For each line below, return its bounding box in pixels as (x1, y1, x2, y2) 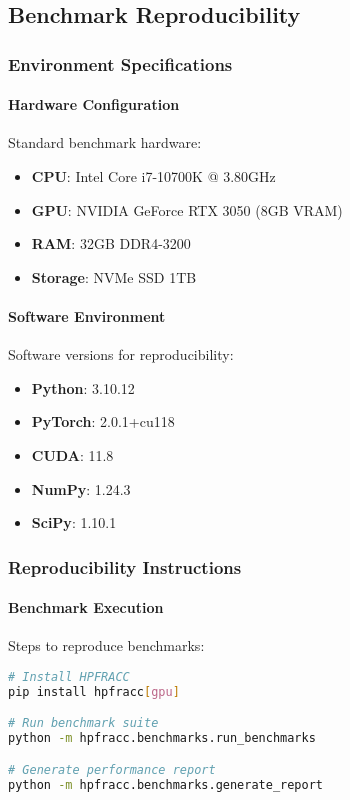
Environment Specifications (8, 51, 233, 76)
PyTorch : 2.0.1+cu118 (31, 411, 175, 432)
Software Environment (8, 305, 166, 326)
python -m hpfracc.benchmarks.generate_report (8, 777, 324, 792)
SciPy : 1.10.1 (31, 512, 117, 533)
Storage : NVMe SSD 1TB (31, 266, 197, 287)
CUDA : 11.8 (31, 444, 114, 465)
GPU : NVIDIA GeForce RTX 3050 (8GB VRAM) (31, 199, 343, 220)
